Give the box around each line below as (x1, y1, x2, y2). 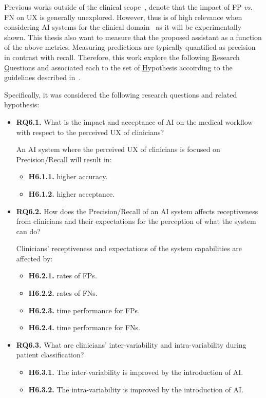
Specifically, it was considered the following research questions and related (4, 89, 237, 100)
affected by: (16, 253, 53, 263)
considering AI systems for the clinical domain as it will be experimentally (4, 22, 242, 32)
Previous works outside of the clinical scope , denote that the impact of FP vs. (4, 2, 253, 12)
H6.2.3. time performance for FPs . (28, 305, 140, 315)
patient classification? (16, 349, 84, 360)
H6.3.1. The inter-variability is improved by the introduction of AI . (28, 367, 243, 377)
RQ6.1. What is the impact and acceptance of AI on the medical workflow (16, 116, 253, 127)
